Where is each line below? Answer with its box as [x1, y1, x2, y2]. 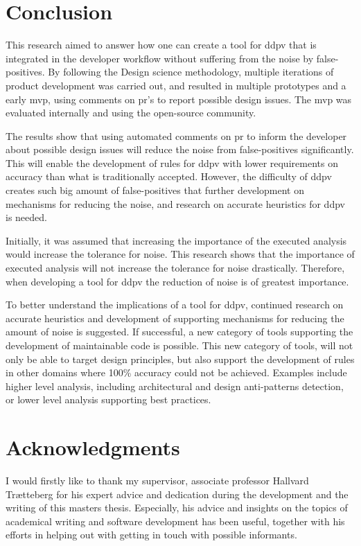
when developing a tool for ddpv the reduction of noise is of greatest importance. [6, 274, 349, 288]
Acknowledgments [6, 433, 180, 461]
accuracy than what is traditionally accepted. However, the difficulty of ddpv [6, 169, 332, 184]
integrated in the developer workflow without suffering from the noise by [6, 51, 314, 65]
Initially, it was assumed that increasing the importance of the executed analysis [6, 233, 347, 247]
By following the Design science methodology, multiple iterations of [48, 64, 334, 79]
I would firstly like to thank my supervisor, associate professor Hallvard [6, 473, 309, 488]
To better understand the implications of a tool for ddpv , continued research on [6, 297, 344, 312]
